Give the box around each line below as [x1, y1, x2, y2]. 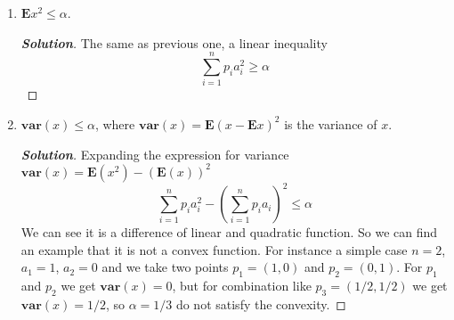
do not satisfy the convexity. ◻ [175, 294, 346, 313]
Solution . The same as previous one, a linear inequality [20, 33, 328, 52]
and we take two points [101, 258, 229, 276]
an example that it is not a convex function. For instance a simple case [20, 240, 408, 258]
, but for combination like [172, 276, 312, 295]
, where [94, 114, 135, 133]
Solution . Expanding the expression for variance [20, 144, 289, 163]
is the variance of [284, 114, 377, 133]
